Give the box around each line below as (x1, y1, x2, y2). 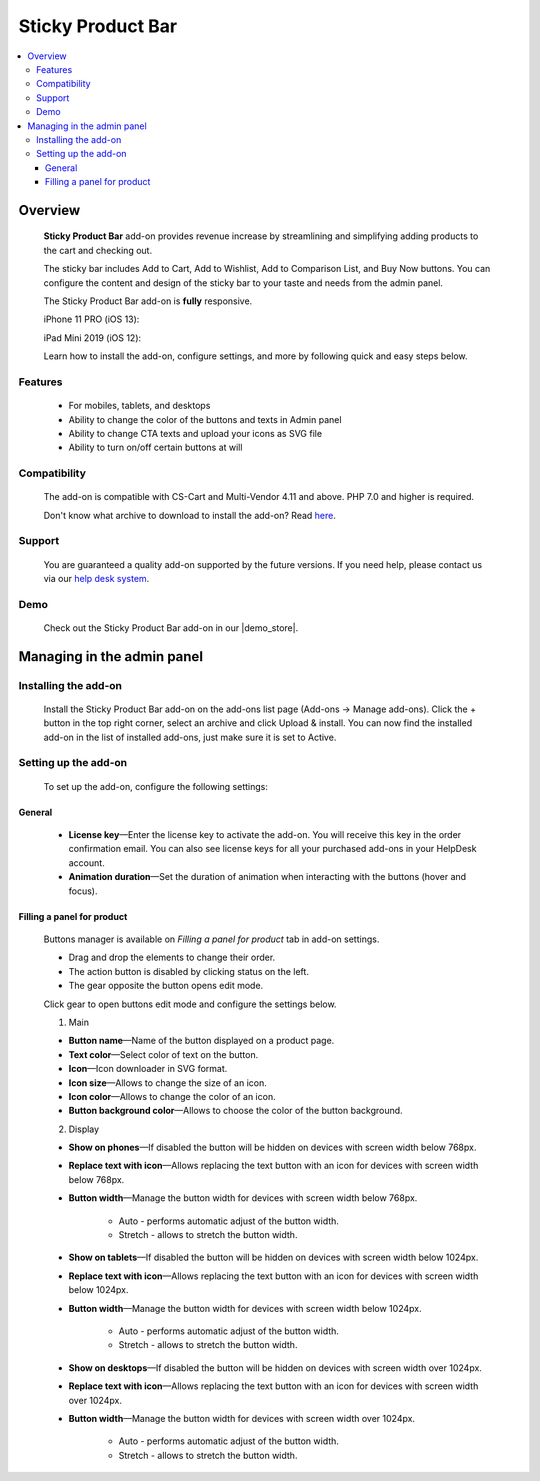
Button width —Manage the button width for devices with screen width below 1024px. (68, 1302, 422, 1314)
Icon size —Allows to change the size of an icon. (68, 1076, 267, 1089)
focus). (68, 885, 98, 897)
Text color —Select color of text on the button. (68, 1048, 259, 1060)
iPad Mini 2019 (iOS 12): (43, 331, 142, 344)
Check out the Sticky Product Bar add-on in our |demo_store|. (43, 621, 299, 634)
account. (68, 856, 105, 869)
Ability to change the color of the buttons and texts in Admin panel (68, 413, 342, 425)
